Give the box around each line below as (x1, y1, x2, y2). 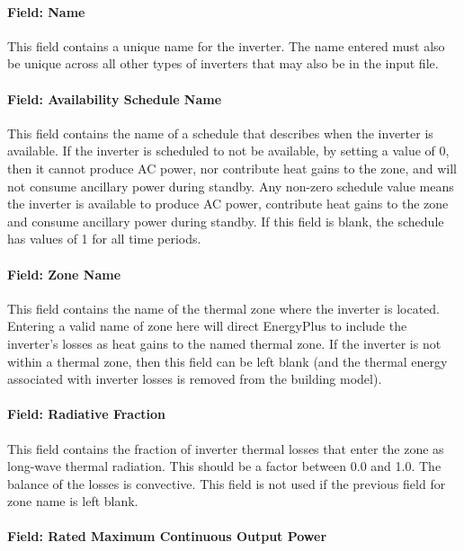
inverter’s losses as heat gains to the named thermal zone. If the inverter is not (7, 333, 442, 352)
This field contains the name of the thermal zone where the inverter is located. (7, 298, 441, 317)
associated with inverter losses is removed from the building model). (7, 369, 382, 388)
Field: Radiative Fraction (7, 404, 166, 423)
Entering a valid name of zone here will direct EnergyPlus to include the (7, 316, 407, 335)
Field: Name (7, 2, 85, 21)
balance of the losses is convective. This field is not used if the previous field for (7, 474, 446, 493)
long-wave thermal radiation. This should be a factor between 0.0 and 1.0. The (7, 457, 442, 475)
